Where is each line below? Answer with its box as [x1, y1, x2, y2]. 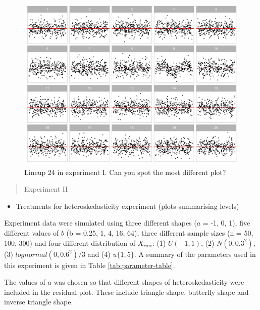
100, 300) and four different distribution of [4, 237, 136, 248]
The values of [4, 277, 45, 287]
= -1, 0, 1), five [202, 217, 250, 228]
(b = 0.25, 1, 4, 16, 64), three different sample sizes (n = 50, [66, 227, 253, 238]
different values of [4, 227, 59, 238]
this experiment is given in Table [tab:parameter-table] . [4, 259, 175, 270]
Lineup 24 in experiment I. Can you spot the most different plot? [24, 166, 226, 177]
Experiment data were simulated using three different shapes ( [4, 217, 197, 228]
